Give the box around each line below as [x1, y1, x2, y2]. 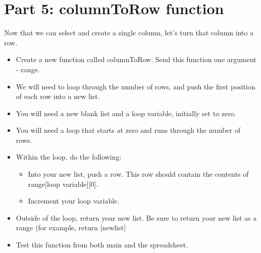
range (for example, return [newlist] [16, 222, 126, 233]
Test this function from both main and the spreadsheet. [16, 239, 188, 250]
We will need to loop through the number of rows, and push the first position [16, 81, 255, 91]
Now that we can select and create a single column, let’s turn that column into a [4, 27, 254, 38]
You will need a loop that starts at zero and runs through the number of [16, 125, 240, 135]
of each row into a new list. [16, 91, 100, 102]
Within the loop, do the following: [16, 151, 122, 162]
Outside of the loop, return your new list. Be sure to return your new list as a [16, 212, 257, 223]
